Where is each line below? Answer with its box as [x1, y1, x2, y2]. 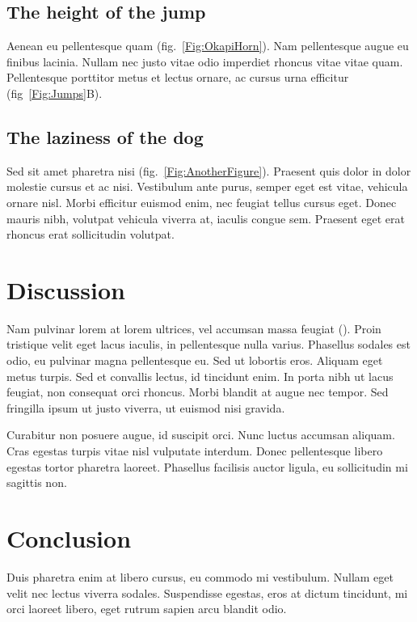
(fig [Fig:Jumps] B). [6, 84, 103, 101]
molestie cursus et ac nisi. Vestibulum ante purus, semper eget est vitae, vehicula [6, 178, 408, 195]
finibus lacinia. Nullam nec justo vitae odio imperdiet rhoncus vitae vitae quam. [6, 53, 403, 70]
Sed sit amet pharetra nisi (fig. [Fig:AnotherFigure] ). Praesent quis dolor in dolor [6, 162, 411, 179]
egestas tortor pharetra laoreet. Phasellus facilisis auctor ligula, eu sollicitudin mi [6, 458, 408, 475]
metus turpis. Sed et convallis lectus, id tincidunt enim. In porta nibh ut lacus [6, 367, 394, 384]
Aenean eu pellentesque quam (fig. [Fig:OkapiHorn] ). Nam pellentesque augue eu [6, 37, 409, 54]
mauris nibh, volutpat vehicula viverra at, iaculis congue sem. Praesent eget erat [6, 209, 406, 226]
